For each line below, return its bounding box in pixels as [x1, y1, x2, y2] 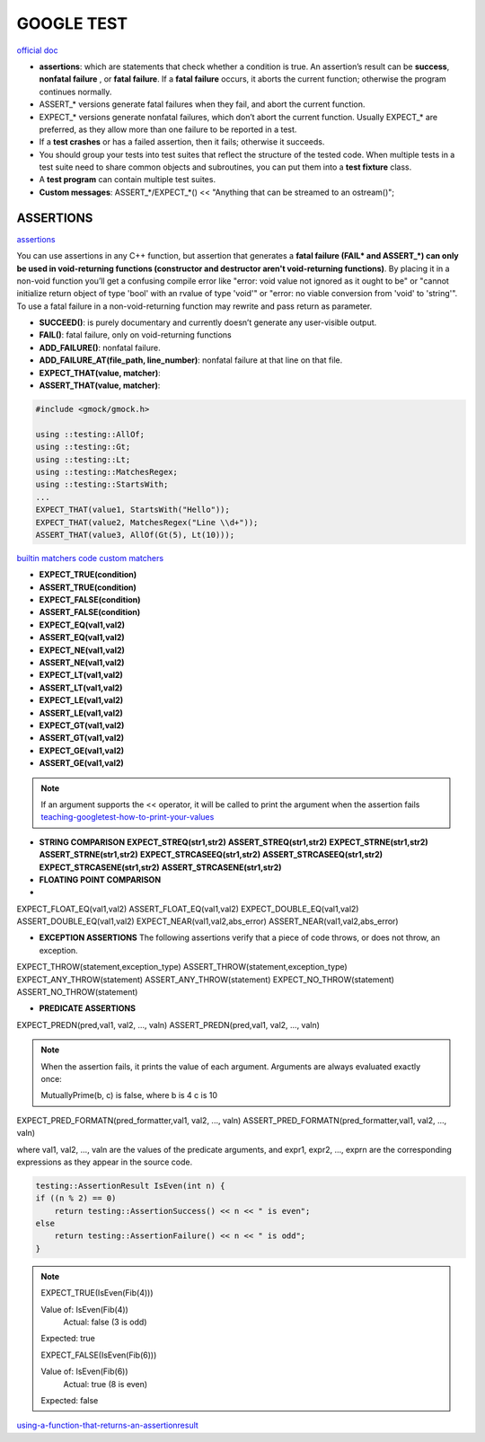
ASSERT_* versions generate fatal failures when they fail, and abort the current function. [39, 99, 366, 110]
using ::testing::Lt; [35, 454, 131, 464]
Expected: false [40, 1394, 99, 1405]
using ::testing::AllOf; [35, 429, 145, 439]
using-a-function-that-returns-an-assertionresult [16, 1420, 199, 1431]
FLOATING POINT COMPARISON [39, 874, 162, 884]
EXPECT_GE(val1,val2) [39, 745, 125, 756]
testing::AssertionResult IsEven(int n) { [35, 1181, 225, 1191]
